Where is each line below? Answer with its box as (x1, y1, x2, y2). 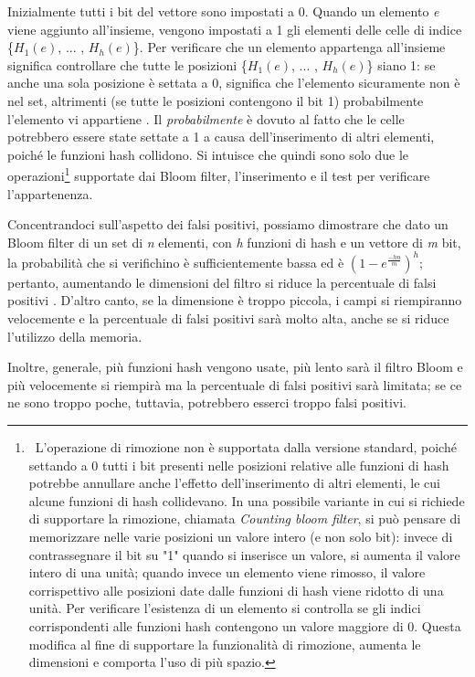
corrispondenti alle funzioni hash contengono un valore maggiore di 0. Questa (28, 616, 461, 635)
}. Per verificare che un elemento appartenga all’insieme (132, 37, 446, 57)
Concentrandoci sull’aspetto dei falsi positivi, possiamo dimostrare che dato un (7, 215, 449, 234)
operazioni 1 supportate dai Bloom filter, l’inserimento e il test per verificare (7, 164, 430, 185)
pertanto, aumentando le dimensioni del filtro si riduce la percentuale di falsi (7, 272, 437, 291)
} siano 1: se (366, 55, 436, 74)
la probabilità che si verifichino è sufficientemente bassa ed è (7, 252, 344, 271)
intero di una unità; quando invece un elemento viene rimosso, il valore (28, 563, 426, 582)
